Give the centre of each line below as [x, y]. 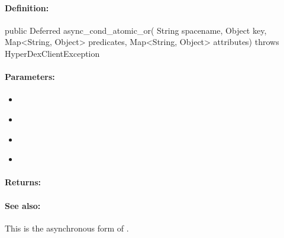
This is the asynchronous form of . [67, 228]
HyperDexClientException [52, 53]
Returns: [23, 182]
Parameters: [30, 77]
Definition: [27, 7]
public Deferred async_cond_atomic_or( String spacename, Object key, [136, 30]
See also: [23, 205]
